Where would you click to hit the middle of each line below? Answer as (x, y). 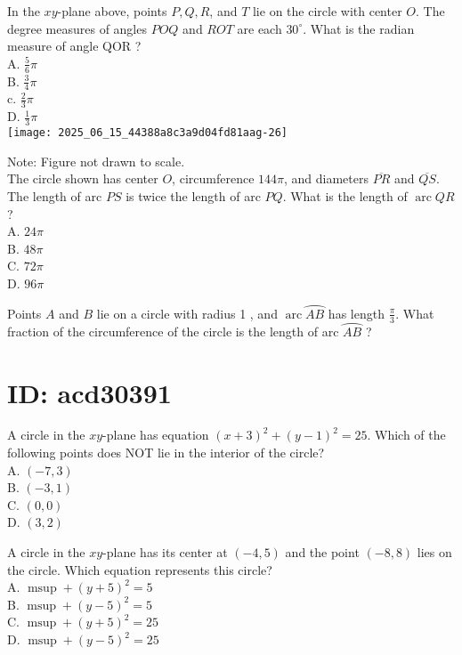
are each (259, 28)
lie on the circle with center (327, 11)
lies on (434, 552)
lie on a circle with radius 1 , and (187, 313)
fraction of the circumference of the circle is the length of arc (173, 331)
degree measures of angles (77, 28)
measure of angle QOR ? (74, 46)
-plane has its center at (165, 552)
